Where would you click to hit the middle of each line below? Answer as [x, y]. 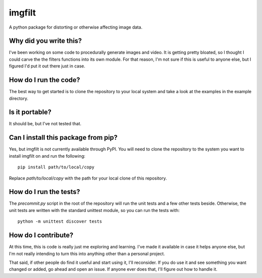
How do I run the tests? [44, 192]
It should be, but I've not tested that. [45, 124]
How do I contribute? [41, 235]
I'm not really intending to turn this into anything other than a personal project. [87, 253]
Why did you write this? [45, 41]
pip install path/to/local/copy [56, 167]
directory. [19, 98]
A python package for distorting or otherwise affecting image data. [76, 27]
